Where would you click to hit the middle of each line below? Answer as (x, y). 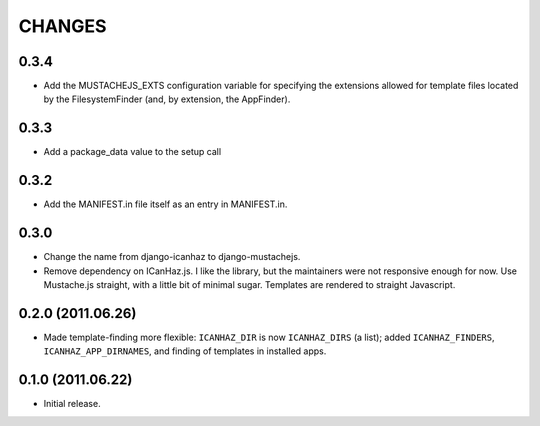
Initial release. (72, 404)
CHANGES (62, 26)
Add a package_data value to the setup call (132, 152)
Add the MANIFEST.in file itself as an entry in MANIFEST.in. (165, 204)
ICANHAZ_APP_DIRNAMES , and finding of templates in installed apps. (185, 351)
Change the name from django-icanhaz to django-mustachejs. (172, 257)
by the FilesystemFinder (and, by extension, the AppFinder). (167, 99)
